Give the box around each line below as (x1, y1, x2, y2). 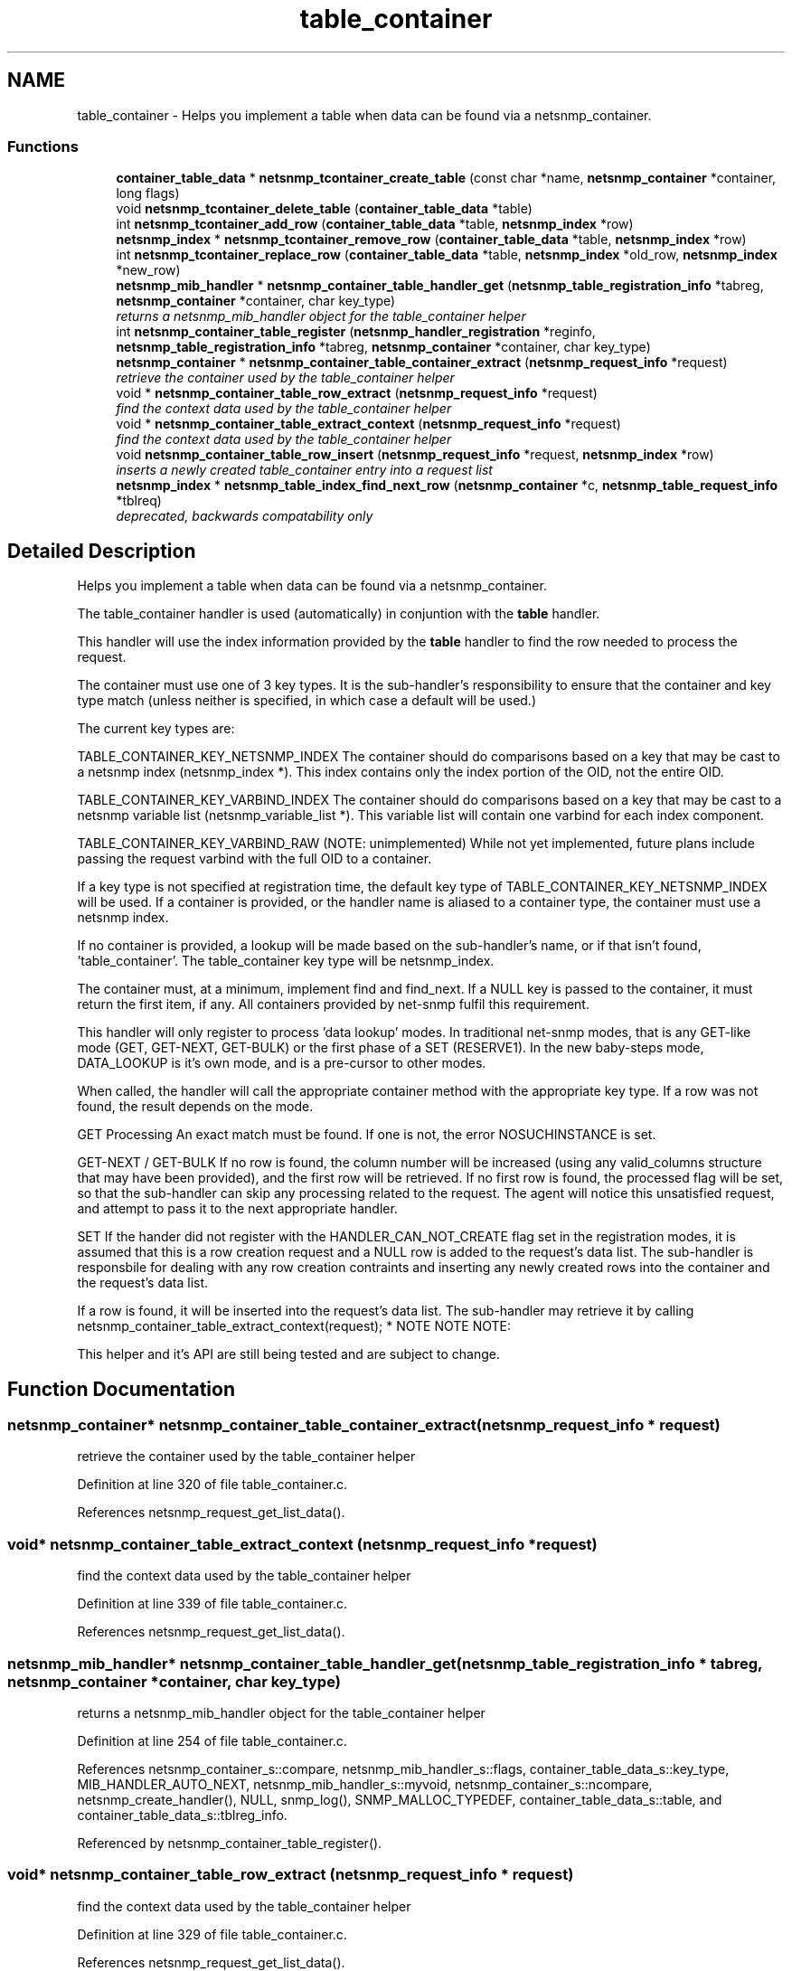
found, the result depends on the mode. (77, 1099, 314, 1115)
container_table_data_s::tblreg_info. (77, 1806, 288, 1823)
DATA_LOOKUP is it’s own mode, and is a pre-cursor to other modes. (77, 1055, 486, 1071)
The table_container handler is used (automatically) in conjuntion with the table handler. (77, 606, 600, 622)
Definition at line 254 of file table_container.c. (77, 1732, 347, 1749)
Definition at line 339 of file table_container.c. (77, 1596, 347, 1612)
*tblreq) (116, 493, 162, 509)
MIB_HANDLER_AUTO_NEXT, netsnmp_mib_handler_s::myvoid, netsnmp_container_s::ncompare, (77, 1776, 653, 1792)
